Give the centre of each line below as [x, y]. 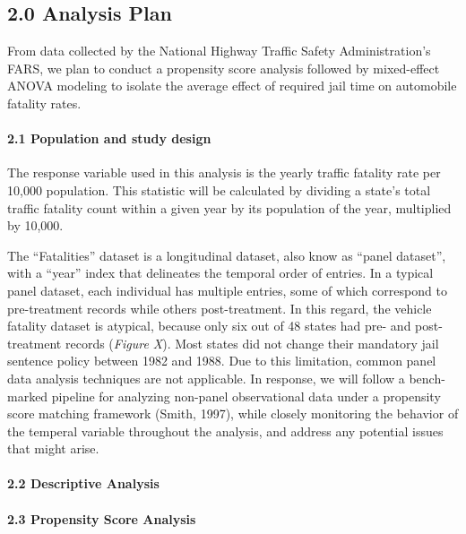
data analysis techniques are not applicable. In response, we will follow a [206, 378]
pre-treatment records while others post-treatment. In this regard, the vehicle [220, 308]
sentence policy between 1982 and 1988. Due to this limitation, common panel [222, 361]
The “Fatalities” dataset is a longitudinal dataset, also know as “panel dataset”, [227, 255]
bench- [427, 378]
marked [28, 396]
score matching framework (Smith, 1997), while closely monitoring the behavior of [233, 413]
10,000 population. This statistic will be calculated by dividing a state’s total [219, 189]
